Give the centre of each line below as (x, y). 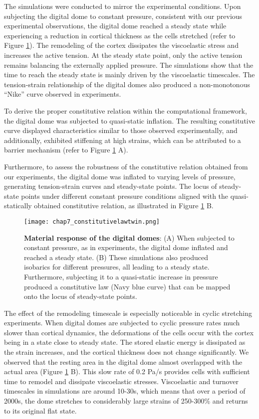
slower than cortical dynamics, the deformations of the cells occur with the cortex (129, 332)
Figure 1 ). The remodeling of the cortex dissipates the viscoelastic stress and (121, 45)
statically (18, 206)
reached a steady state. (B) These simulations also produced (116, 257)
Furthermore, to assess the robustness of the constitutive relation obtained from (126, 166)
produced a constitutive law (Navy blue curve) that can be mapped (127, 286)
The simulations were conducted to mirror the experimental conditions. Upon (123, 6)
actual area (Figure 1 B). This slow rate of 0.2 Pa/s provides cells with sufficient (127, 371)
